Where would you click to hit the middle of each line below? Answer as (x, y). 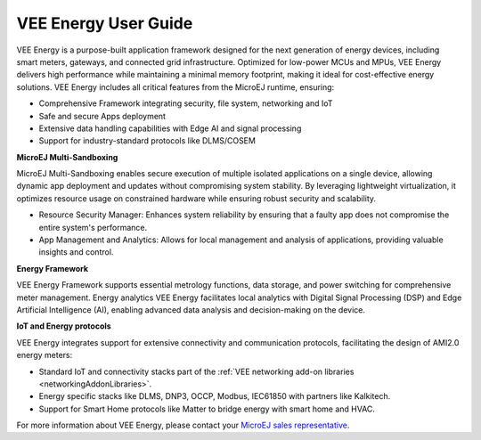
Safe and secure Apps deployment (102, 116)
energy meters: (45, 355)
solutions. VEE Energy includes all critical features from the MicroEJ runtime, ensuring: (175, 87)
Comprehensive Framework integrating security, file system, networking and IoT (186, 103)
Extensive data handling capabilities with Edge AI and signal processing (170, 128)
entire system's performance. (93, 227)
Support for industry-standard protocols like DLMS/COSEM (147, 141)
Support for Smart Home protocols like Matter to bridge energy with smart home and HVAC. (207, 409)
